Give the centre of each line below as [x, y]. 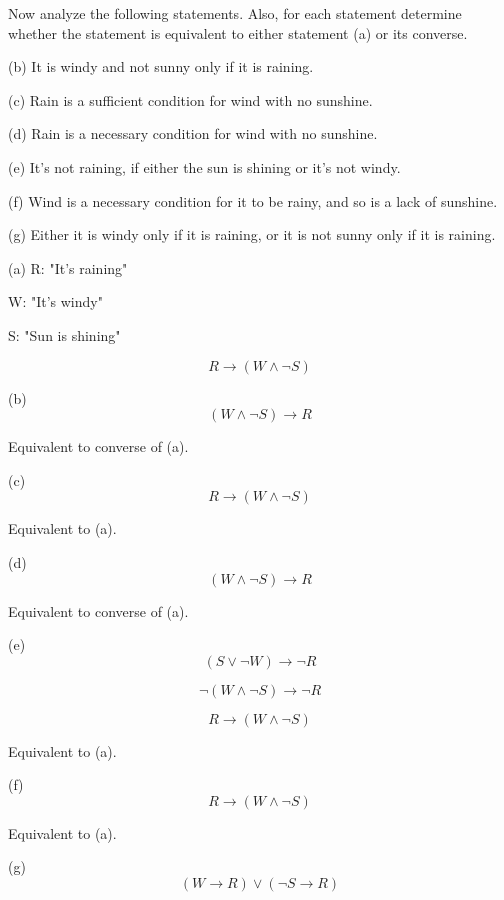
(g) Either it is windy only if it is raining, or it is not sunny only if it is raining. [252, 234]
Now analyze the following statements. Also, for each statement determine [235, 13]
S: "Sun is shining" [64, 334]
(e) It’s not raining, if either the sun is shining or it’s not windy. [204, 166]
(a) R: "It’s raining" [68, 267]
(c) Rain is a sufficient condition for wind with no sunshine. [190, 99]
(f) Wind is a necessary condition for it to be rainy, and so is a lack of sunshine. [253, 200]
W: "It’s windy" [55, 301]
